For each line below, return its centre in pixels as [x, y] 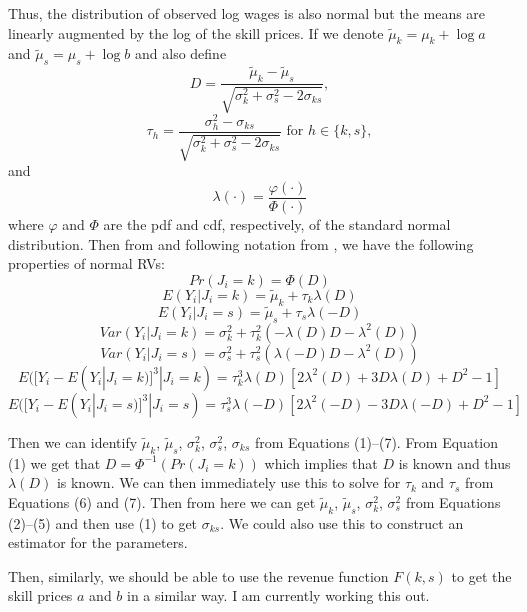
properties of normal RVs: [86, 263]
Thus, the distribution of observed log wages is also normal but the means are [247, 13]
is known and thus [454, 462]
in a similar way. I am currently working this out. [278, 595]
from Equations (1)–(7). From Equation [376, 441]
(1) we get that [54, 462]
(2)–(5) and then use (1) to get [103, 522]
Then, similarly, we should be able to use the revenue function [198, 575]
